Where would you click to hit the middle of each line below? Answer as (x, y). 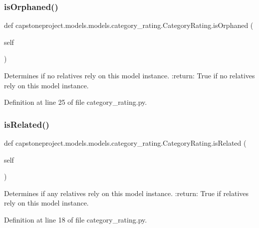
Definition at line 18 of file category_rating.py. (76, 219)
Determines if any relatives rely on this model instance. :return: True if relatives (127, 193)
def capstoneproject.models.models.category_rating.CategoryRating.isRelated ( (125, 143)
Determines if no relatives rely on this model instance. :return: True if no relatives (129, 75)
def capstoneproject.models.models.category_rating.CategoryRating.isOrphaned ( (129, 25)
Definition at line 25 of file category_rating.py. (76, 102)
